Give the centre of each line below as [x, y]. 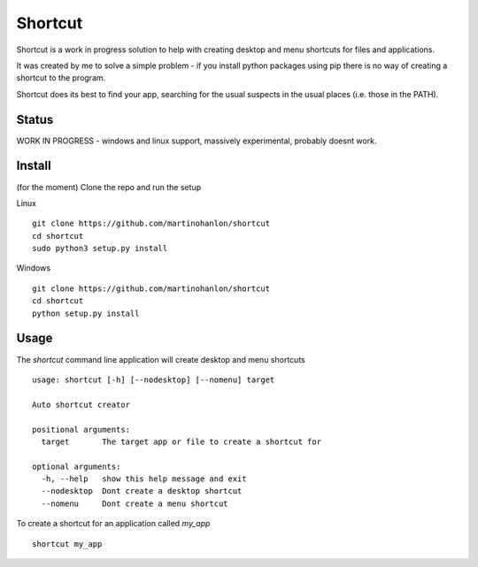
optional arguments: [77, 466]
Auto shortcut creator [81, 404]
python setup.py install [86, 313]
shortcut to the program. [61, 78]
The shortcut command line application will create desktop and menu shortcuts [161, 359]
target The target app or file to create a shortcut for [181, 441]
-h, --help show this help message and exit [144, 479]
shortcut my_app [67, 544]
